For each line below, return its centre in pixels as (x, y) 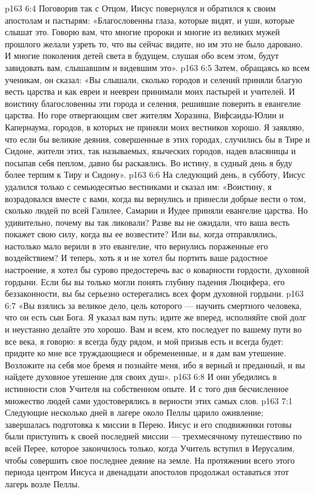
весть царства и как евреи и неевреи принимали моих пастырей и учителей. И (150, 91)
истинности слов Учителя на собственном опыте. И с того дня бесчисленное (147, 388)
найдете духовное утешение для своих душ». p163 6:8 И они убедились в (141, 377)
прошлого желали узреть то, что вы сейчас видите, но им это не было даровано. (154, 43)
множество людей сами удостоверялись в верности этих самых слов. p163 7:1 (149, 400)
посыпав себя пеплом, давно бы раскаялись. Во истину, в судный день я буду (149, 162)
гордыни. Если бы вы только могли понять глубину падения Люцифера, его (145, 281)
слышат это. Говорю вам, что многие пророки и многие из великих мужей (142, 32)
